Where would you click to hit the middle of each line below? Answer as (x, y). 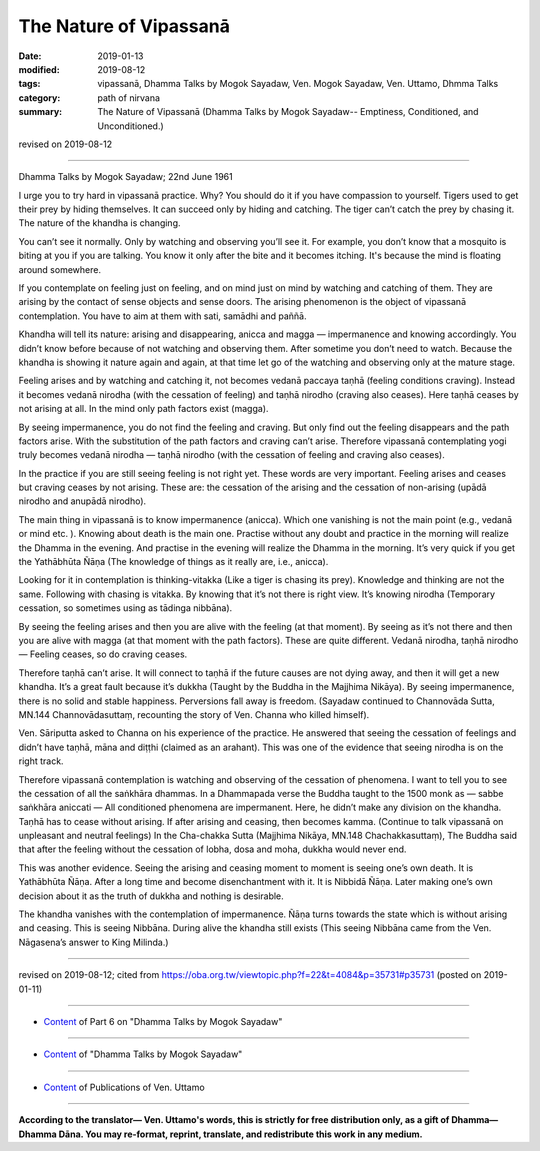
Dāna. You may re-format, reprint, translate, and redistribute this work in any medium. (241, 1134)
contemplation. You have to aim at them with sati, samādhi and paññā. (162, 316)
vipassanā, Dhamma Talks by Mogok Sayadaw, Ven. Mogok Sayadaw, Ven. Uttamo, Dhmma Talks (298, 84)
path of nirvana (128, 97)
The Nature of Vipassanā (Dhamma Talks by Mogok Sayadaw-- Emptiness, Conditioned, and (288, 112)
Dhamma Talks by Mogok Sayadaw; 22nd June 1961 (126, 177)
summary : (40, 112)
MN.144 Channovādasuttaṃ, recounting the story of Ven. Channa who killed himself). (194, 714)
